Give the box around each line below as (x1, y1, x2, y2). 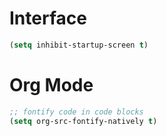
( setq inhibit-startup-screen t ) (9, 40, 149, 50)
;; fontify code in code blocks (9, 107, 144, 117)
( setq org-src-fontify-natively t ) (9, 116, 158, 126)
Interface (9, 7, 87, 30)
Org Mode (9, 74, 94, 96)
